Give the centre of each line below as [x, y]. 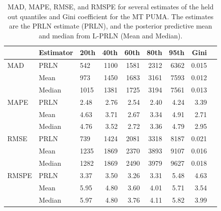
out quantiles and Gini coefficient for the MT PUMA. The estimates [110, 16]
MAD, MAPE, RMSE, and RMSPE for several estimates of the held [110, 6]
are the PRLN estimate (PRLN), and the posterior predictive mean [110, 26]
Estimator [56, 52]
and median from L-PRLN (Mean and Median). [110, 35]
